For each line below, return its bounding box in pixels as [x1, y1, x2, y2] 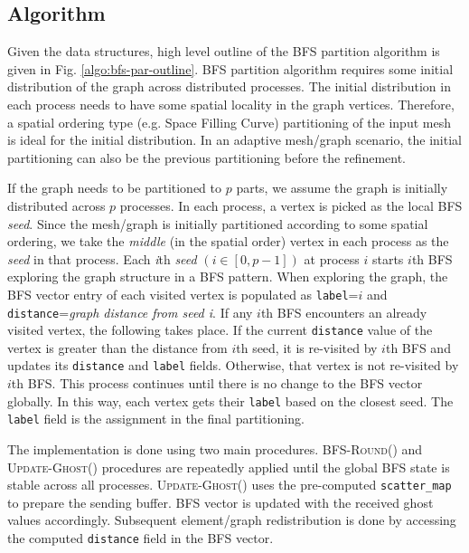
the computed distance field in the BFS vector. [7, 529, 274, 548]
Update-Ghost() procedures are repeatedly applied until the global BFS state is [7, 457, 450, 476]
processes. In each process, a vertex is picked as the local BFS [119, 195, 463, 215]
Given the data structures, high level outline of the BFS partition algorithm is [7, 42, 440, 61]
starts [371, 249, 404, 268]
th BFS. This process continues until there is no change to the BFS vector [11, 374, 423, 393]
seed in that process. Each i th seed [7, 249, 197, 268]
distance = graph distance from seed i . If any [7, 302, 253, 321]
